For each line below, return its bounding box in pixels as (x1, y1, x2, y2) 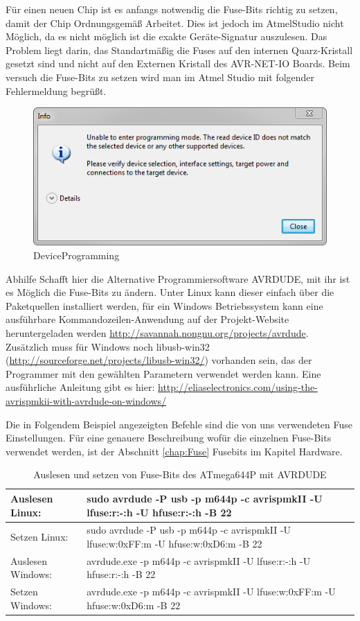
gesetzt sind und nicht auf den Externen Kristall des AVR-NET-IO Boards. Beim (6, 56, 350, 71)
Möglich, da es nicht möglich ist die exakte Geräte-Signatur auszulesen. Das (6, 29, 327, 44)
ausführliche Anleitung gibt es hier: (6, 380, 155, 394)
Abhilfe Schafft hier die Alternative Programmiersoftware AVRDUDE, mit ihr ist (6, 271, 350, 286)
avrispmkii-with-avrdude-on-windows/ (6, 393, 167, 408)
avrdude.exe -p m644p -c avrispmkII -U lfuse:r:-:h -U (87, 553, 311, 568)
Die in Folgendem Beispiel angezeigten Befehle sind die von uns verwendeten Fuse (6, 417, 353, 431)
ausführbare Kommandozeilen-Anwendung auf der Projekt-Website (6, 312, 289, 326)
